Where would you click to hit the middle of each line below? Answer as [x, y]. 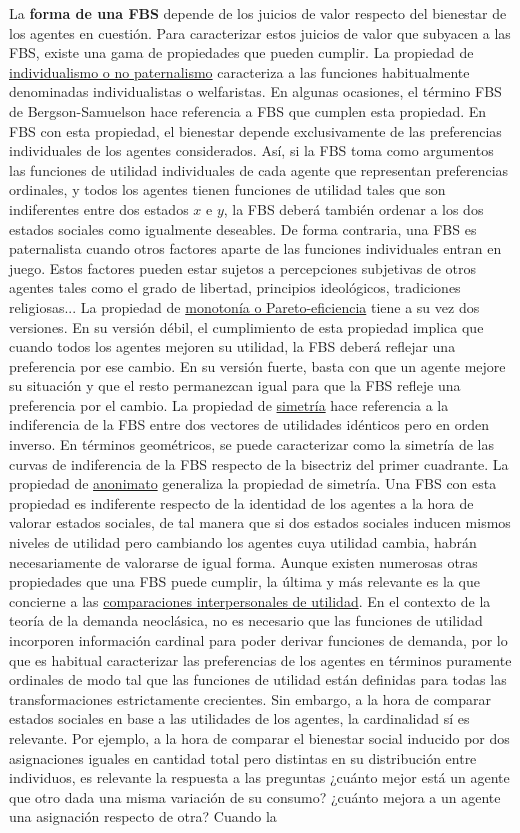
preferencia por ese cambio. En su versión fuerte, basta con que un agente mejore [257, 365]
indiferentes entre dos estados [99, 208]
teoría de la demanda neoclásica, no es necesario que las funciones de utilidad [246, 620]
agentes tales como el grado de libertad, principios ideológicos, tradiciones [235, 287]
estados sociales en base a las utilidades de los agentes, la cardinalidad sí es [239, 718]
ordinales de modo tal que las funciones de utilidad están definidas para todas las [258, 679]
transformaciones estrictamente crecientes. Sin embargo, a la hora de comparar [250, 698]
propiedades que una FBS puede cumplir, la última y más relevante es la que [244, 581]
